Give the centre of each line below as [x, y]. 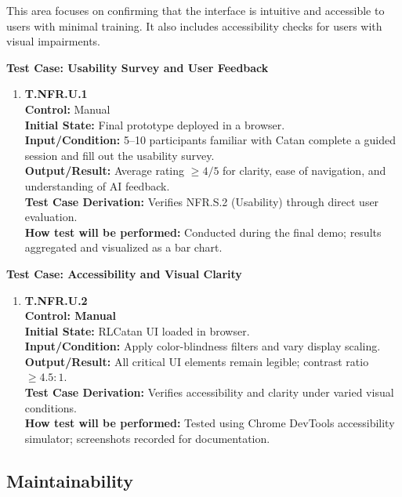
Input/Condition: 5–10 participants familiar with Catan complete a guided [210, 140]
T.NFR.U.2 [56, 300]
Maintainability [70, 480]
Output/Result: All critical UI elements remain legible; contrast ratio [197, 361]
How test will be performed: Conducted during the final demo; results [203, 232]
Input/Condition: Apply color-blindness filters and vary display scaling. [203, 346]
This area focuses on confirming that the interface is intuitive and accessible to [196, 10]
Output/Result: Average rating [105, 171]
